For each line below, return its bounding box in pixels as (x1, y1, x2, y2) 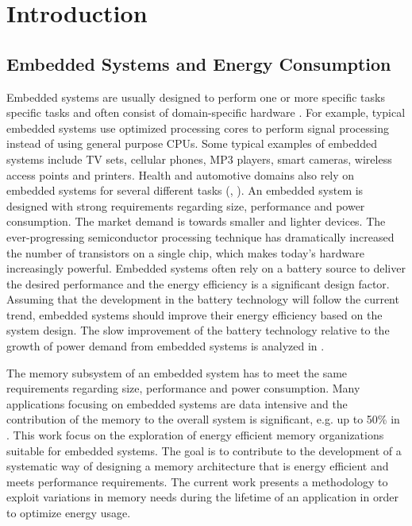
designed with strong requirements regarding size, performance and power (6, 197, 365, 214)
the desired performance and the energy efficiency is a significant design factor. (6, 275, 390, 292)
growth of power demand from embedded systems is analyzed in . (6, 338, 325, 354)
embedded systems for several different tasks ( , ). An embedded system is (6, 182, 364, 199)
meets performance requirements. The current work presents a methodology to (6, 473, 388, 489)
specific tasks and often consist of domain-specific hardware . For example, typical (6, 104, 406, 121)
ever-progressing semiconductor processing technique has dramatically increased (6, 228, 395, 245)
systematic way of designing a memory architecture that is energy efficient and (6, 458, 389, 474)
